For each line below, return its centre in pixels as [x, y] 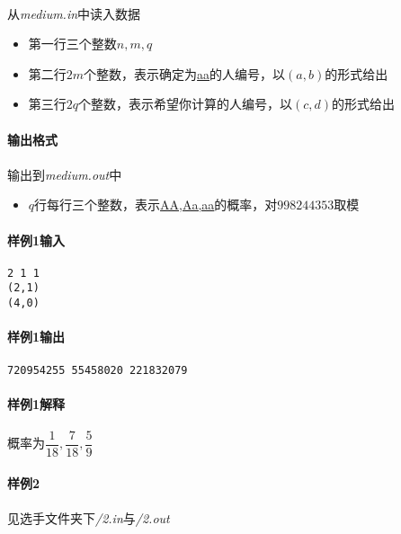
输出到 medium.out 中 [65, 174]
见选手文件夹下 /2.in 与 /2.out [89, 517]
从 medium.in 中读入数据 [74, 13]
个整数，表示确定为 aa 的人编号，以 [185, 73]
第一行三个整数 [72, 44]
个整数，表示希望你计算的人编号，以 [186, 104]
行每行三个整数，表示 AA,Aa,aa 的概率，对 [156, 205]
